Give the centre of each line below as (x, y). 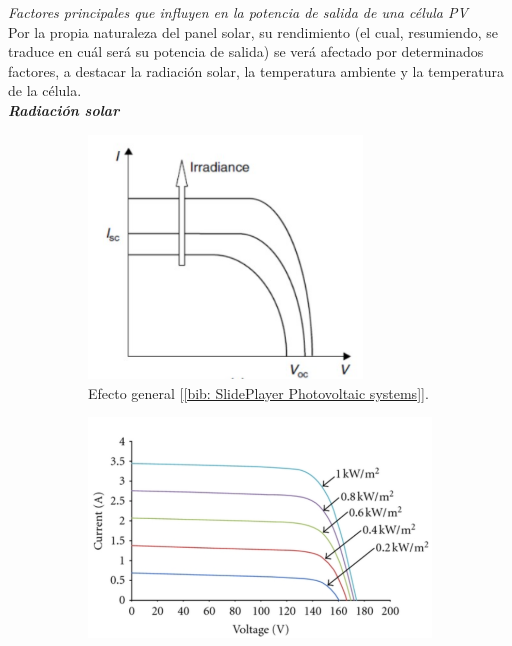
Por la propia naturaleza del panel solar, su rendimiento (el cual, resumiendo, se (253, 31)
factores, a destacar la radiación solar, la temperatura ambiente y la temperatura (256, 70)
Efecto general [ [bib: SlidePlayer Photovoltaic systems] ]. (258, 392)
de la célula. (45, 90)
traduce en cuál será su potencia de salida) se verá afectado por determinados (246, 51)
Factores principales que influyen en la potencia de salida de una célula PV (238, 12)
